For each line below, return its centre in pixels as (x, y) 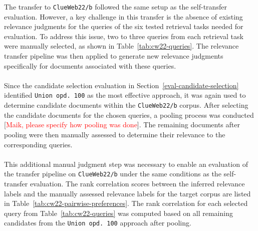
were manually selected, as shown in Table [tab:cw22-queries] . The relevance (121, 46)
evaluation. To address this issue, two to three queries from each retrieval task (124, 36)
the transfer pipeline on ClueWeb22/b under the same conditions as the (113, 174)
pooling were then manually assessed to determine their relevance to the (115, 134)
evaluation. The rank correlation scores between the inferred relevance (137, 183)
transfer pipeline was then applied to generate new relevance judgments (114, 56)
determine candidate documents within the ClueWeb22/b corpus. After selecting (126, 105)
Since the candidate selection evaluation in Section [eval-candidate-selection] (121, 85)
